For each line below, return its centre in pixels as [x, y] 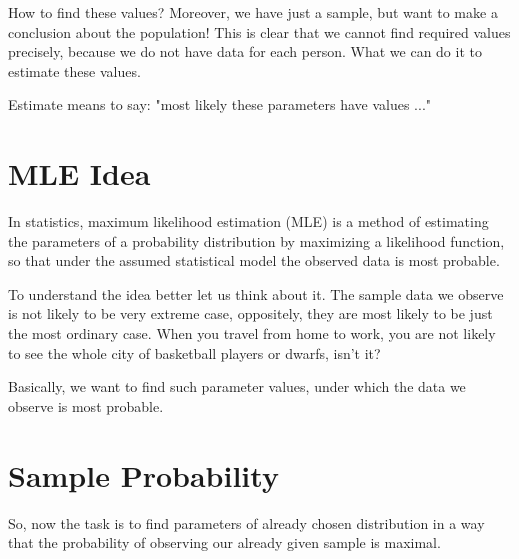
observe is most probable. [86, 405]
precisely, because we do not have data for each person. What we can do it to [245, 51]
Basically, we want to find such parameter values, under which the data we [237, 386]
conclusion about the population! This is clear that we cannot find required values [259, 31]
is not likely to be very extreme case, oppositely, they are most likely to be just [250, 313]
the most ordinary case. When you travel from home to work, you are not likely [252, 333]
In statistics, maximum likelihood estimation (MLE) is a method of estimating [248, 221]
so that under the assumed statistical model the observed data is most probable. [254, 260]
